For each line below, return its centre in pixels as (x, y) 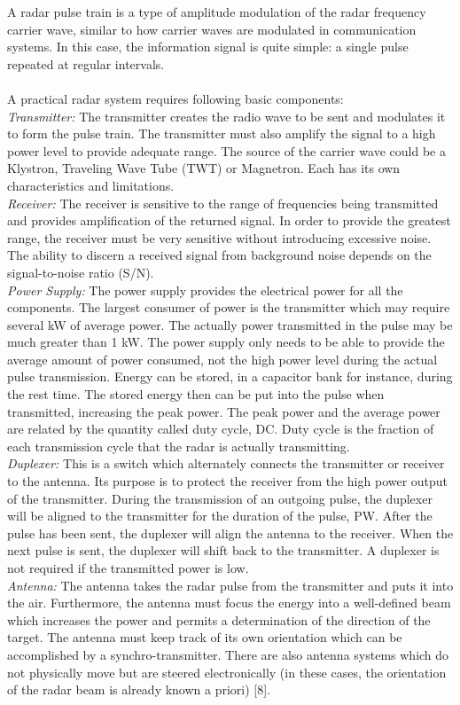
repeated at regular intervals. (86, 63)
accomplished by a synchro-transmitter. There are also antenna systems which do (228, 654)
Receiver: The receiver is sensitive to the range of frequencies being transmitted (223, 203)
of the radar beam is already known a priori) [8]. (139, 689)
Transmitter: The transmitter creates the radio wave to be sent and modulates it (226, 116)
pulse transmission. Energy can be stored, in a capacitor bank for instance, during (230, 376)
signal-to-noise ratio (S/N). (81, 272)
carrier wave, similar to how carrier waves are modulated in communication (212, 29)
